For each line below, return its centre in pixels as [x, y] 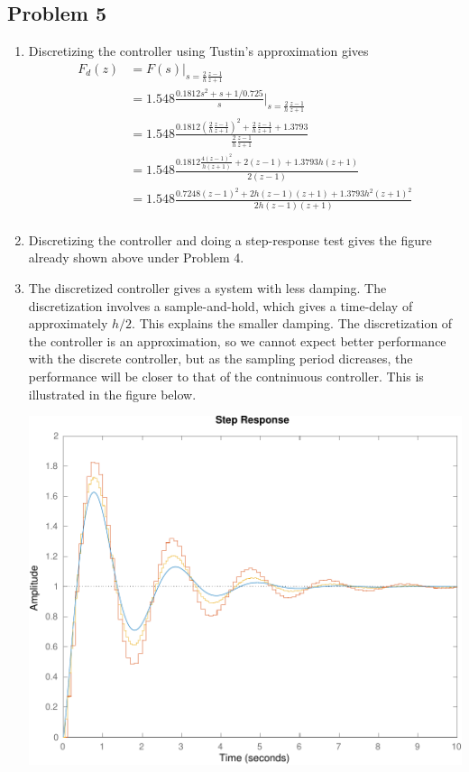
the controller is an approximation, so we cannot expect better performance [237, 340]
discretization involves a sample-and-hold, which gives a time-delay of [221, 305]
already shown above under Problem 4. [136, 257]
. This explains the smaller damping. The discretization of [292, 323]
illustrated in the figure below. [112, 394]
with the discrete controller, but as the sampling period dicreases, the [221, 358]
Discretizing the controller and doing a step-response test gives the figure [230, 239]
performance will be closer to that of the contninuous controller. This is [226, 376]
